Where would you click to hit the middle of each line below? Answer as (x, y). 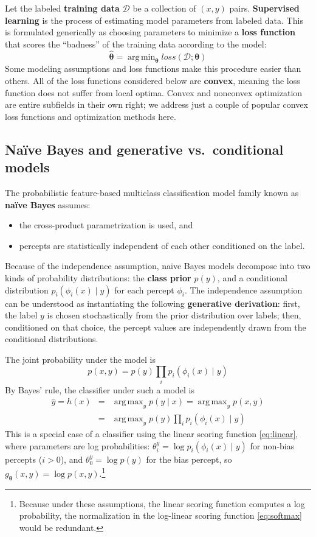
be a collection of (164, 8)
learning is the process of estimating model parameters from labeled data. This (154, 20)
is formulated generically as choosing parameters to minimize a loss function (150, 32)
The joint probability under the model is (80, 359)
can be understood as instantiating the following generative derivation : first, (153, 303)
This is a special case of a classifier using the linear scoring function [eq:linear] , (152, 434)
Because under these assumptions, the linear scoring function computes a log (162, 503)
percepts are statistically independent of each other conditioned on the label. (162, 245)
